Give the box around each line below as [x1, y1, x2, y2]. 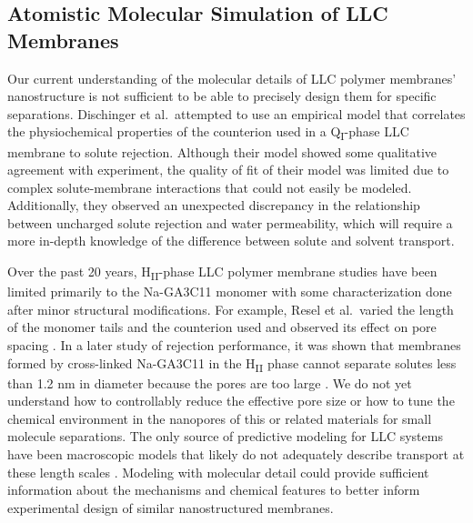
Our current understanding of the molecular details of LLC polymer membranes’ [7, 68, 457, 87]
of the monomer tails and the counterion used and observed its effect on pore [7, 317, 437, 337]
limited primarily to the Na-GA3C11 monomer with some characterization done [7, 282, 452, 301]
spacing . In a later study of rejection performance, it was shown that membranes [7, 335, 461, 354]
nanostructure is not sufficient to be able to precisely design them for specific [7, 86, 437, 106]
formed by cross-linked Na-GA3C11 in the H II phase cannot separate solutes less [7, 353, 457, 375]
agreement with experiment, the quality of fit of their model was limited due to [7, 160, 449, 179]
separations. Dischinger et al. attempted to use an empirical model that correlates [7, 104, 466, 123]
